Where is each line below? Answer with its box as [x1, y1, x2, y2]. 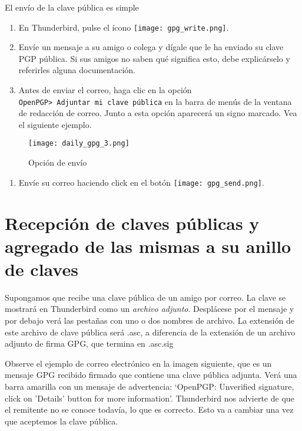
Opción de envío [28, 156, 87, 169]
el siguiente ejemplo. [18, 118, 92, 130]
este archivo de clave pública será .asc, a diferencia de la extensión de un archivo [5, 325, 296, 338]
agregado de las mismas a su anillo [5, 233, 291, 258]
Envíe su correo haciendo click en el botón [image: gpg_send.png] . [18, 176, 264, 188]
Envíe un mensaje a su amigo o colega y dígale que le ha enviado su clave [18, 41, 284, 53]
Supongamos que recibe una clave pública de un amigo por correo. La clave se [5, 291, 286, 303]
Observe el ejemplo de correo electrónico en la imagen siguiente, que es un [5, 357, 272, 369]
